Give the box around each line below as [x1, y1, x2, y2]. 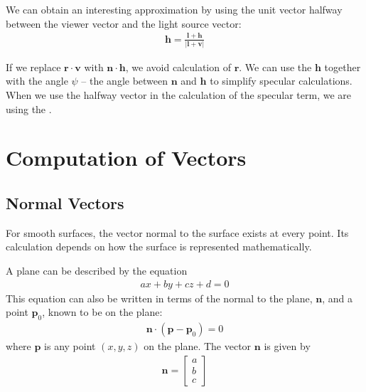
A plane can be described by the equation [6, 263, 188, 277]
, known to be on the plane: [42, 304, 163, 319]
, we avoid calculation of [125, 59, 231, 74]
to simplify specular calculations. [210, 73, 352, 88]
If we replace [6, 59, 61, 74]
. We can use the [239, 59, 312, 74]
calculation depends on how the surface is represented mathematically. [6, 239, 312, 254]
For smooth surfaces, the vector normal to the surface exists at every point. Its [6, 225, 349, 240]
